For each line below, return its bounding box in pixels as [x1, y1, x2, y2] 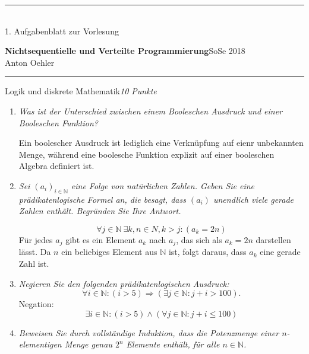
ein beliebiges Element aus [61, 245, 157, 258]
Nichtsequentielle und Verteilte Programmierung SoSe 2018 [5, 44, 245, 57]
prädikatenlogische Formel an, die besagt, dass [18, 193, 186, 205]
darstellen [256, 233, 291, 245]
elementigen [18, 338, 62, 350]
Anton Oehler [5, 56, 55, 68]
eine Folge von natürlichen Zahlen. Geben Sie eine [71, 179, 255, 192]
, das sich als [176, 233, 222, 245]
